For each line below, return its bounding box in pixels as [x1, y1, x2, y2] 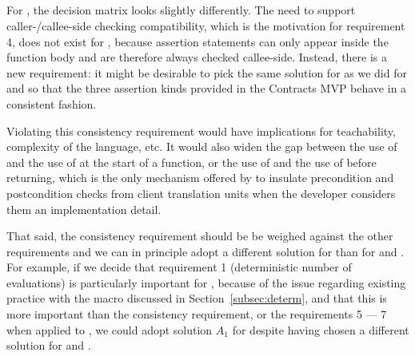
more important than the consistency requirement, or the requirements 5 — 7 [6, 306, 387, 322]
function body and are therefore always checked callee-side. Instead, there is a [6, 49, 388, 65]
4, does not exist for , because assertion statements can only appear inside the [6, 33, 389, 49]
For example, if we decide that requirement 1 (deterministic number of [6, 259, 352, 275]
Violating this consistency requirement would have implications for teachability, [6, 122, 396, 139]
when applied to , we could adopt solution [6, 321, 213, 338]
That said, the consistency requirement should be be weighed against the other [6, 227, 393, 244]
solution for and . [6, 337, 91, 354]
